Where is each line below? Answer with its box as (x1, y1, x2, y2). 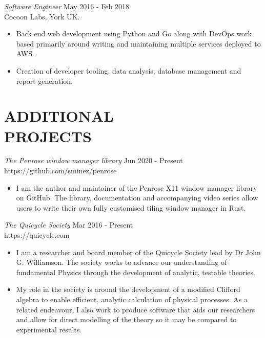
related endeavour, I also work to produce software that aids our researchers (16, 304, 255, 314)
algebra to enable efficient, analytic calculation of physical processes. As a (16, 294, 248, 304)
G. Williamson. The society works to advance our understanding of (16, 257, 227, 267)
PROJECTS (4, 125, 92, 146)
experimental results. (16, 324, 82, 334)
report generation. (16, 75, 73, 86)
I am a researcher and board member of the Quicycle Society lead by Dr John (16, 246, 261, 257)
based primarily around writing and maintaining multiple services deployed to (16, 38, 261, 49)
